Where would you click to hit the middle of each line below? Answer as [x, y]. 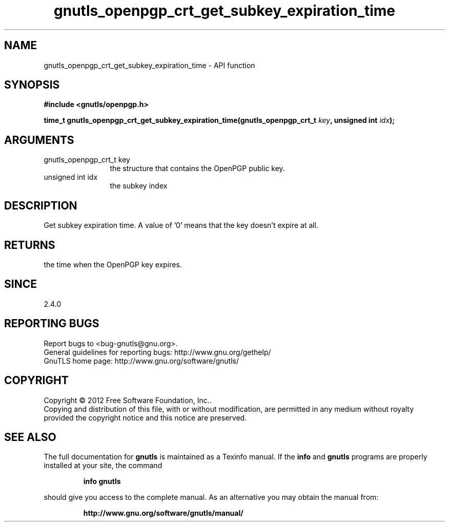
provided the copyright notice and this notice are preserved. [145, 417]
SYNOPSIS [32, 85]
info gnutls [102, 481]
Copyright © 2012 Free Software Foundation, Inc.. [128, 400]
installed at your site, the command [103, 466]
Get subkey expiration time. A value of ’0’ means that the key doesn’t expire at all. [181, 225]
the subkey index [139, 186]
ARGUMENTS [39, 140]
